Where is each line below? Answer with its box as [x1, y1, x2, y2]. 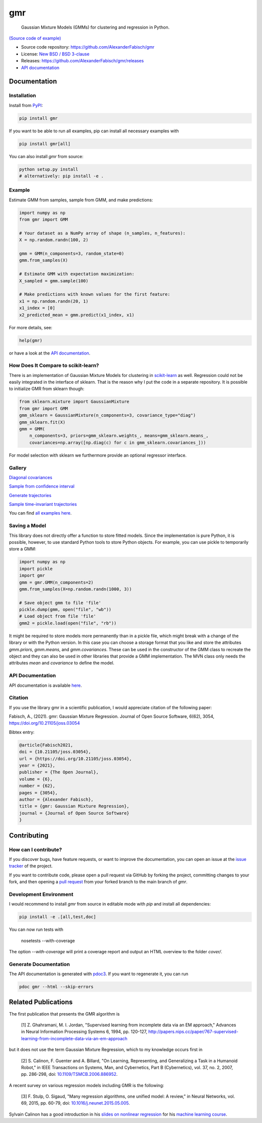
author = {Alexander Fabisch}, [19, 797, 94, 802]
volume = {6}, [19, 776, 53, 782]
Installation [9, 92, 36, 99]
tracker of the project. [9, 863, 53, 869]
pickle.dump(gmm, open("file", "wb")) [19, 607, 112, 612]
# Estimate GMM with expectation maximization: [19, 271, 134, 277]
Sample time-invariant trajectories [9, 501, 77, 507]
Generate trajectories [9, 492, 52, 498]
